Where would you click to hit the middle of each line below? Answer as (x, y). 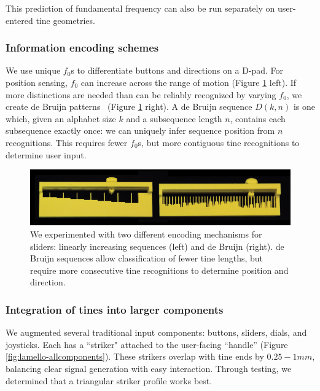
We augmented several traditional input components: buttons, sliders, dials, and (156, 332)
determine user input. (46, 154)
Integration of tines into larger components (115, 309)
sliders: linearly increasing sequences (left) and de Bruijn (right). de (157, 246)
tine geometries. (65, 20)
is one (304, 106)
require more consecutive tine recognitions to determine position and (159, 270)
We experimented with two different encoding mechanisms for (146, 234)
